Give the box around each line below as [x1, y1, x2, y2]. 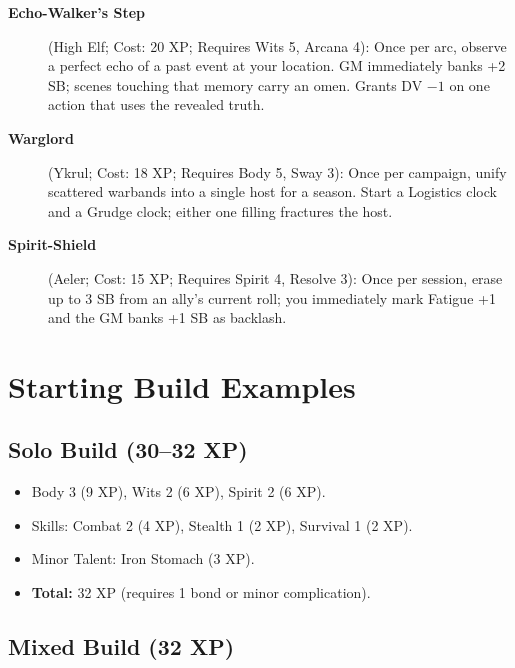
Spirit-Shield [8, 234, 97, 255]
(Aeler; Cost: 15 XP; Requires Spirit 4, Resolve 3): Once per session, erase [48, 267, 503, 288]
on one [449, 74, 490, 95]
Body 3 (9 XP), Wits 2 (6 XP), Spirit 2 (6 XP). [31, 481, 326, 502]
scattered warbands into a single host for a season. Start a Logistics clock [48, 181, 497, 202]
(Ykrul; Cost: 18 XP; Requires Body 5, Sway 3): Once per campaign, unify [48, 161, 507, 182]
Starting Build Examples [8, 365, 356, 406]
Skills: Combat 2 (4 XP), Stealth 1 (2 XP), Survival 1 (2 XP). [31, 514, 413, 535]
